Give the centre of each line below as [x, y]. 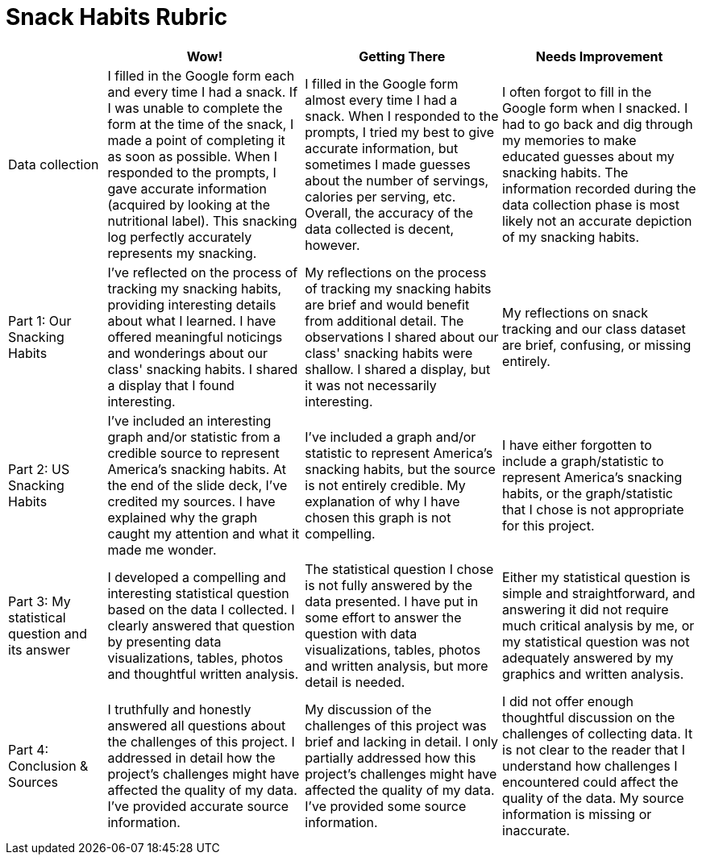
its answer [39, 649]
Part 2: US [39, 469]
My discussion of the [368, 709]
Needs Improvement [599, 56]
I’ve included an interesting [189, 420]
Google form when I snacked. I [595, 108]
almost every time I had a [381, 100]
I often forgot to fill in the [577, 92]
